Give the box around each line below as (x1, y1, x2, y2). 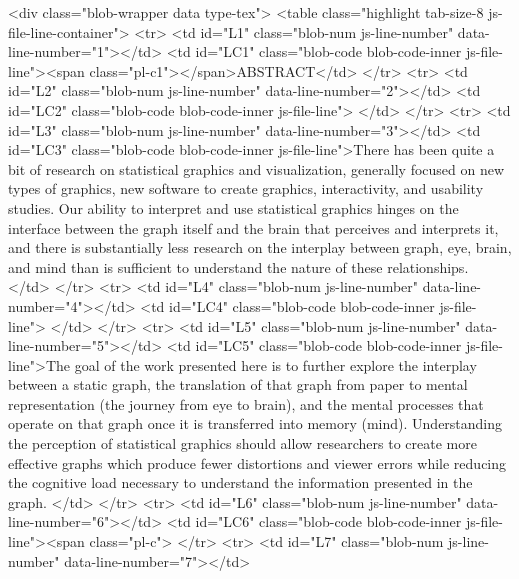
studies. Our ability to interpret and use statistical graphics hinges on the (8, 197, 459, 218)
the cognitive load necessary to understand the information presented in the (8, 472, 473, 493)
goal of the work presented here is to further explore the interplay (74, 354, 477, 375)
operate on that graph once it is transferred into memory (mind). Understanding (8, 413, 503, 434)
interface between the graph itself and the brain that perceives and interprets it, (8, 217, 499, 238)
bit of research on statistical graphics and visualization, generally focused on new (8, 158, 505, 179)
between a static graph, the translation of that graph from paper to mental (8, 374, 468, 395)
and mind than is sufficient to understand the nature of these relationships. (8, 256, 469, 277)
